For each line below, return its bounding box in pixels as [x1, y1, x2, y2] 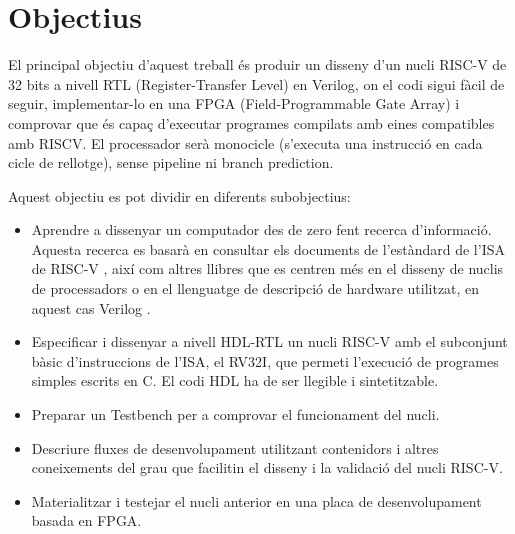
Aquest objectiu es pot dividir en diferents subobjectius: [8, 185, 351, 206]
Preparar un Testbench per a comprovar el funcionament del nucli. [31, 404, 440, 425]
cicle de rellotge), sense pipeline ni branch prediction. [8, 152, 334, 173]
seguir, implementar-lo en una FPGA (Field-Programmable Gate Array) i [8, 93, 460, 114]
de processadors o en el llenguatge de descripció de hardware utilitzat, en [31, 278, 480, 299]
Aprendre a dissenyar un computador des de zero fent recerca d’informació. [31, 219, 492, 240]
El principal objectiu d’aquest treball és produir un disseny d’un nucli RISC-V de [8, 54, 507, 75]
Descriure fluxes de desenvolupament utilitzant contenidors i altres [31, 437, 439, 458]
